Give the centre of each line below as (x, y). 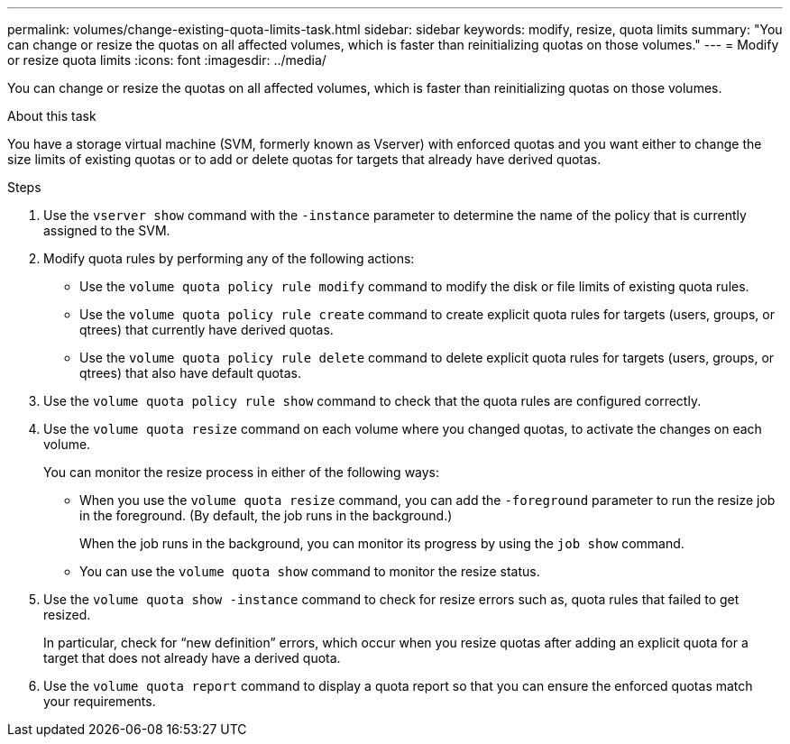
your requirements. (100, 701)
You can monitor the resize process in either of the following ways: (242, 472)
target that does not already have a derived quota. (192, 658)
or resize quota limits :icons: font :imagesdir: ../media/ (167, 60)
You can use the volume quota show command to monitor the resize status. (310, 571)
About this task (52, 116)
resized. (67, 615)
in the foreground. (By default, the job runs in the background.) (266, 515)
